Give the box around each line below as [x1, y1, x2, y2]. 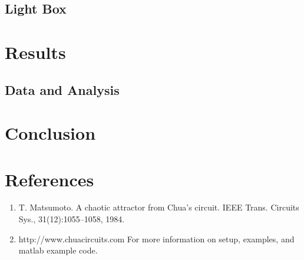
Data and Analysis [5, 80, 120, 98]
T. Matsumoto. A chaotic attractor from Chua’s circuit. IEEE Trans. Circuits [18, 201, 299, 213]
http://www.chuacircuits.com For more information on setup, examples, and [18, 232, 295, 245]
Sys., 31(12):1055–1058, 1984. [18, 213, 125, 225]
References [5, 167, 94, 191]
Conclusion [5, 121, 96, 145]
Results [5, 40, 66, 64]
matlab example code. [18, 244, 98, 256]
